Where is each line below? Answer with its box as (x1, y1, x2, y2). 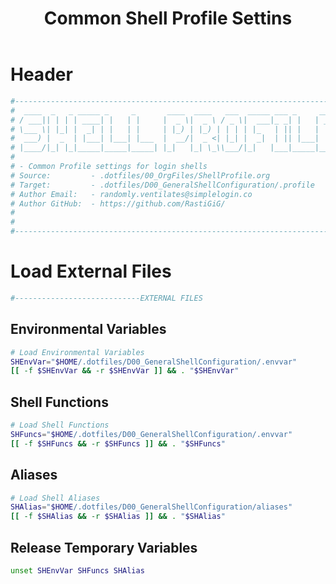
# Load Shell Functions (10, 420, 110, 431)
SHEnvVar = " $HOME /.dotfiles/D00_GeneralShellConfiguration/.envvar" (10, 357, 298, 367)
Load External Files (10, 260, 172, 283)
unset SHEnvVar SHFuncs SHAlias (10, 566, 145, 576)
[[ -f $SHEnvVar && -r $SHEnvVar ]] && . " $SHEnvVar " (10, 366, 240, 376)
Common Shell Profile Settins (43, 7, 293, 30)
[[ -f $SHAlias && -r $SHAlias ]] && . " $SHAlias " (10, 512, 226, 522)
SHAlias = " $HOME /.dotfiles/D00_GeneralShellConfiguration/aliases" (10, 502, 293, 512)
